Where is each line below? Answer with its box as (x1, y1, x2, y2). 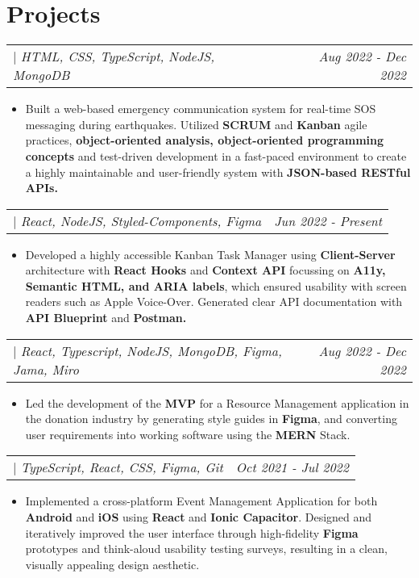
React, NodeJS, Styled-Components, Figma (20, 211, 262, 230)
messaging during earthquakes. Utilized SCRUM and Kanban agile (25, 115, 367, 132)
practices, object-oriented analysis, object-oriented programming (25, 132, 384, 149)
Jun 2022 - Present (274, 211, 383, 230)
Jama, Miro (13, 359, 79, 379)
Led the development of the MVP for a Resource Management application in (25, 394, 409, 411)
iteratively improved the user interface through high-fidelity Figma (25, 524, 359, 541)
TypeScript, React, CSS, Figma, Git (20, 458, 223, 477)
